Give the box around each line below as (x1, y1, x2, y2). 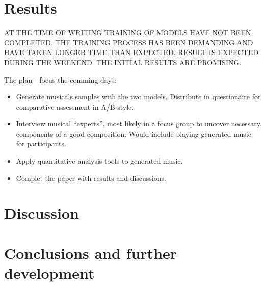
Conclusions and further (4, 242, 177, 263)
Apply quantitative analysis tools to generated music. (16, 155, 183, 166)
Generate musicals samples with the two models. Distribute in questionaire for (16, 91, 261, 102)
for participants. (16, 138, 66, 149)
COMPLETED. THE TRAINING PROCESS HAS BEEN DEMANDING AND (4, 37, 253, 47)
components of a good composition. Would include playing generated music (16, 128, 251, 139)
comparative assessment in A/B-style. (16, 101, 134, 112)
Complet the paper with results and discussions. (16, 172, 166, 183)
